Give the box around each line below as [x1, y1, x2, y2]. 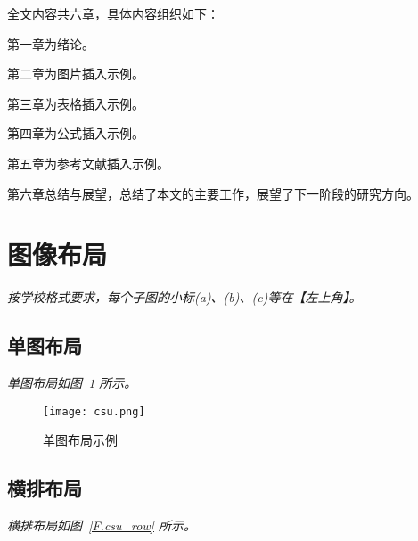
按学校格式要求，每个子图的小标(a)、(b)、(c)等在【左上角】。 [7, 288, 362, 307]
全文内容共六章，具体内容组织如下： [7, 4, 219, 22]
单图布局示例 [43, 430, 118, 449]
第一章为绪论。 [7, 34, 94, 53]
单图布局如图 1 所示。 [7, 373, 137, 392]
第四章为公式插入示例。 [7, 124, 144, 143]
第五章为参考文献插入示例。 [7, 153, 169, 172]
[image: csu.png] [43, 405, 145, 418]
